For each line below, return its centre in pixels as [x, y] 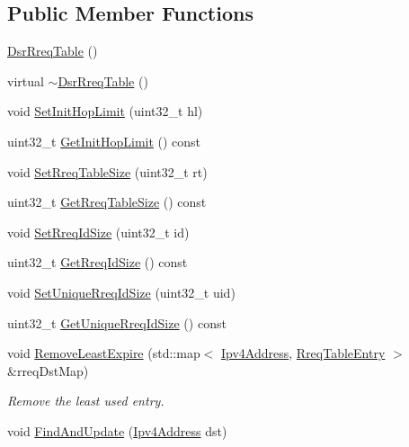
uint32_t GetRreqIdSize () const [98, 262]
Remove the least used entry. [86, 401]
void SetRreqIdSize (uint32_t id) [98, 232]
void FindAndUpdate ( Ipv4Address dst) [117, 430]
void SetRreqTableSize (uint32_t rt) [107, 171]
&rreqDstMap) [48, 370]
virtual [26, 80]
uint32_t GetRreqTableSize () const [107, 202]
